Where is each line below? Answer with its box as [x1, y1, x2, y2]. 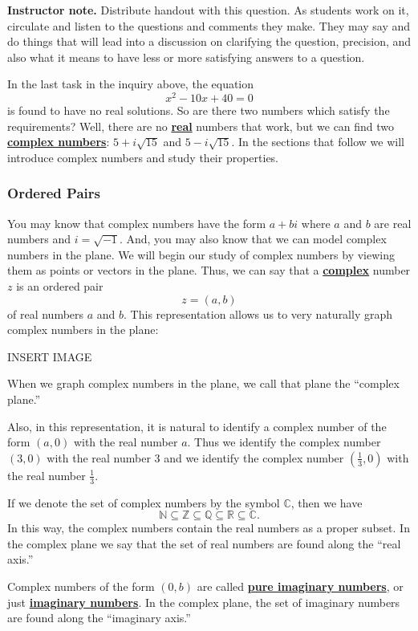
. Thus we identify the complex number [187, 434, 381, 450]
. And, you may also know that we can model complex [119, 230, 387, 247]
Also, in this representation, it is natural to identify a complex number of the [7, 417, 387, 434]
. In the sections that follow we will [231, 133, 404, 150]
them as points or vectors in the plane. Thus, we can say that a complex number [7, 262, 411, 279]
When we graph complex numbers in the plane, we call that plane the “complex [7, 375, 400, 392]
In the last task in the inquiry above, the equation [7, 75, 254, 92]
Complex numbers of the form [7, 577, 155, 594]
